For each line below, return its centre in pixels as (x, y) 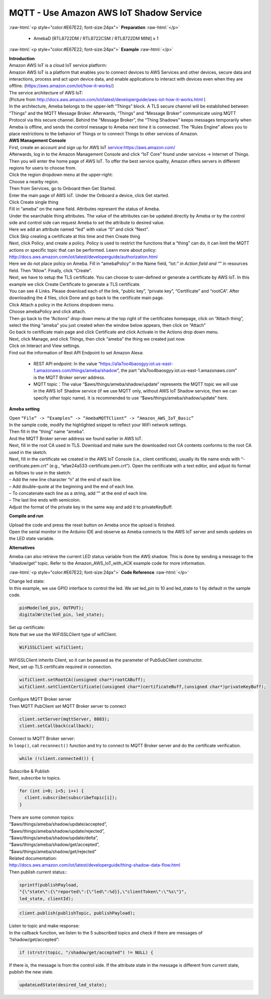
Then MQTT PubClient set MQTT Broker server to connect (68, 706)
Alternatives (22, 547)
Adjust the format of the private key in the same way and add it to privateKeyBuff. (91, 507)
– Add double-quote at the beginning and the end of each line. (72, 486)
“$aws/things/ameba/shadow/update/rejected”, (57, 831)
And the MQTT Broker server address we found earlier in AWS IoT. (76, 438)
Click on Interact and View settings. (45, 346)
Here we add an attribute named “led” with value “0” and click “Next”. (79, 229)
